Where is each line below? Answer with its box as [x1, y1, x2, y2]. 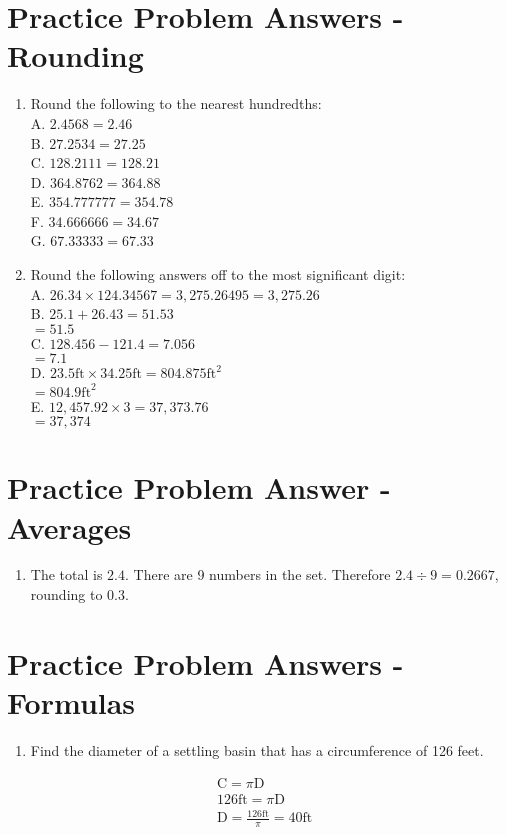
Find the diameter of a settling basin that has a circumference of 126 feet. [30, 739, 484, 760]
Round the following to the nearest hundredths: [30, 93, 322, 114]
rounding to [30, 584, 103, 605]
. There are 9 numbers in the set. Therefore [125, 564, 391, 585]
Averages [7, 506, 132, 547]
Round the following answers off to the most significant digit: [30, 264, 406, 285]
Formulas [7, 682, 136, 722]
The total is [30, 564, 103, 585]
